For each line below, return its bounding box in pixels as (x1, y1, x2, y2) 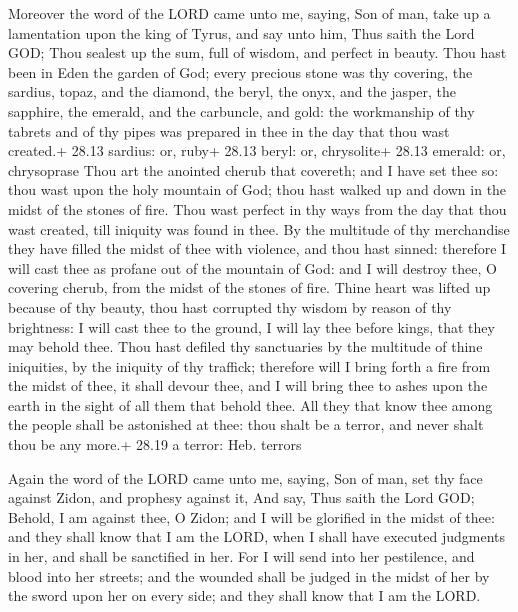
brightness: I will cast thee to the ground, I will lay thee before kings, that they (8, 316, 495, 337)
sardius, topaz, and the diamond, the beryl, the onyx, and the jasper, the (8, 81, 457, 102)
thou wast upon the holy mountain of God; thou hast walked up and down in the (8, 179, 507, 200)
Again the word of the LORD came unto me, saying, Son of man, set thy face (8, 467, 483, 488)
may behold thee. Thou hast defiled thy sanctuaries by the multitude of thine (8, 336, 483, 357)
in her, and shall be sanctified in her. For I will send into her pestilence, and (8, 546, 475, 567)
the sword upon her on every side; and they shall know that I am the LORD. (8, 585, 481, 606)
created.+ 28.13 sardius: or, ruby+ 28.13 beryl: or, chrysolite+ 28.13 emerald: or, (8, 140, 506, 161)
